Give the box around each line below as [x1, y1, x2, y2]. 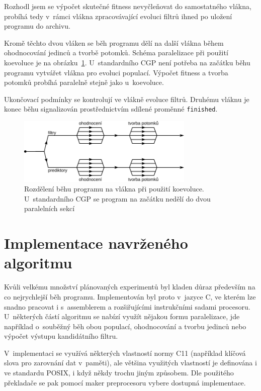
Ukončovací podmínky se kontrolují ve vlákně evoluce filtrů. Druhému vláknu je [4, 93, 249, 104]
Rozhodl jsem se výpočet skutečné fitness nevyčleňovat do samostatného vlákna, [4, 1, 251, 11]
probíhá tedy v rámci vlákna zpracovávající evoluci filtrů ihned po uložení [4, 11, 232, 21]
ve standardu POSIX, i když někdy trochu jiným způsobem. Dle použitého [4, 367, 234, 378]
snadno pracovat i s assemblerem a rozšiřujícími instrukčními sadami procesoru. [4, 301, 250, 312]
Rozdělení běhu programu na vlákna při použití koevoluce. [24, 183, 204, 194]
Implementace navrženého [4, 233, 188, 253]
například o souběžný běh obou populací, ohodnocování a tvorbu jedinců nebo [4, 321, 246, 331]
